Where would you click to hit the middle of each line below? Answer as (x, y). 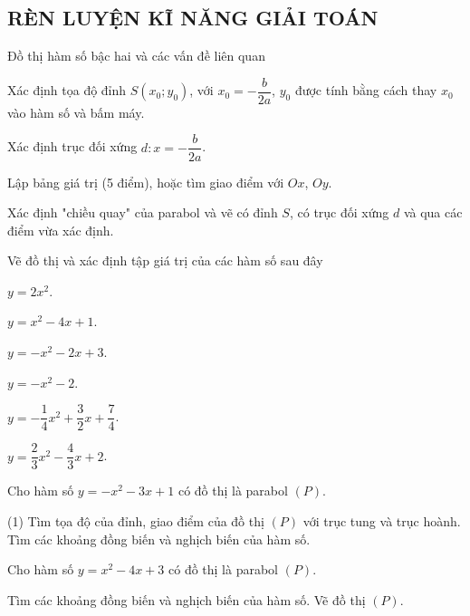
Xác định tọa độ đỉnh (67, 90)
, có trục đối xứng (339, 212)
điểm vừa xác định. (61, 230)
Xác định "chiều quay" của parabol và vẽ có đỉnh (143, 212)
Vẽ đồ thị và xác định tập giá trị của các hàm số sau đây (165, 260)
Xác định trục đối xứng (72, 146)
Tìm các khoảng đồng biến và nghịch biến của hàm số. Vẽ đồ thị (187, 599)
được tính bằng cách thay (366, 90)
